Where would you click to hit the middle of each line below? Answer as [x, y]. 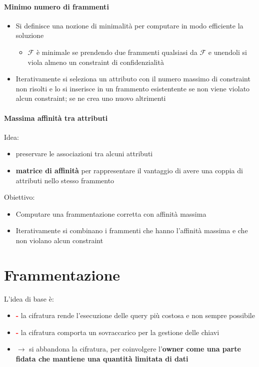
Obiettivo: [19, 197]
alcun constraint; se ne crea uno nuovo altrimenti [91, 98]
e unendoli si [227, 52]
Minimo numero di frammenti [56, 6]
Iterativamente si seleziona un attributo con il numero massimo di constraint [133, 79]
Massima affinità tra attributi [56, 118]
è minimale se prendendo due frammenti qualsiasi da [117, 52]
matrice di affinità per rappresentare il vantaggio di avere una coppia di [129, 170]
